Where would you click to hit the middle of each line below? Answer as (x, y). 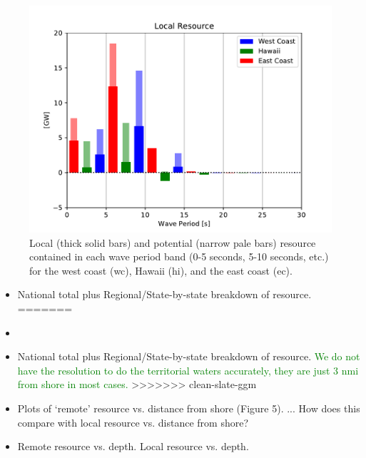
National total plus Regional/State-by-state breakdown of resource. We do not (189, 356)
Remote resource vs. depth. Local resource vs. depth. (133, 446)
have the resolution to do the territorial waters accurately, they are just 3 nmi (188, 370)
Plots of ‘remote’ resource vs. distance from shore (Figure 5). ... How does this (189, 408)
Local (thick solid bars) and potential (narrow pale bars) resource (173, 242)
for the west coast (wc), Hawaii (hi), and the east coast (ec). (161, 270)
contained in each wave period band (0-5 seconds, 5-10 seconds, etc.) (179, 256)
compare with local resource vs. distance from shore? (133, 422)
